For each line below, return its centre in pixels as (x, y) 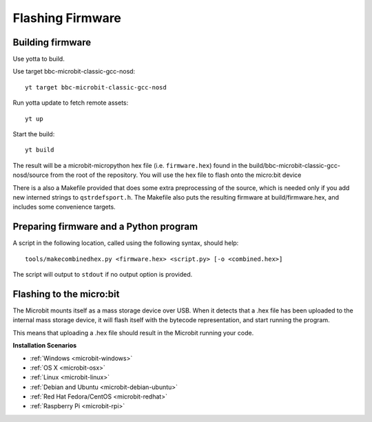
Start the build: (34, 134)
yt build (40, 150)
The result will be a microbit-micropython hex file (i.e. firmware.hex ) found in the (130, 165)
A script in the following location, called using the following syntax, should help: (126, 243)
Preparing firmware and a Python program (105, 227)
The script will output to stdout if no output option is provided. (103, 275)
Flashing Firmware (67, 18)
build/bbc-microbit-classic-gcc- (295, 165)
